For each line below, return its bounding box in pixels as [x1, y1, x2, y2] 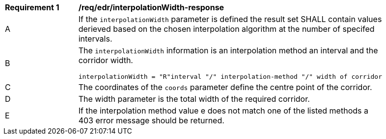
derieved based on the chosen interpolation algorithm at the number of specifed [78, 24, 375, 34]
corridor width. [78, 55, 133, 65]
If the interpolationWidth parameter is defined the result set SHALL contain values [78, 14, 382, 24]
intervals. [78, 34, 112, 44]
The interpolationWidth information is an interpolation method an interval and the [78, 46, 378, 55]
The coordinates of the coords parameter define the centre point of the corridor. [78, 82, 372, 92]
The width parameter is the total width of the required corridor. [78, 94, 310, 104]
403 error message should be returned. [78, 116, 224, 125]
